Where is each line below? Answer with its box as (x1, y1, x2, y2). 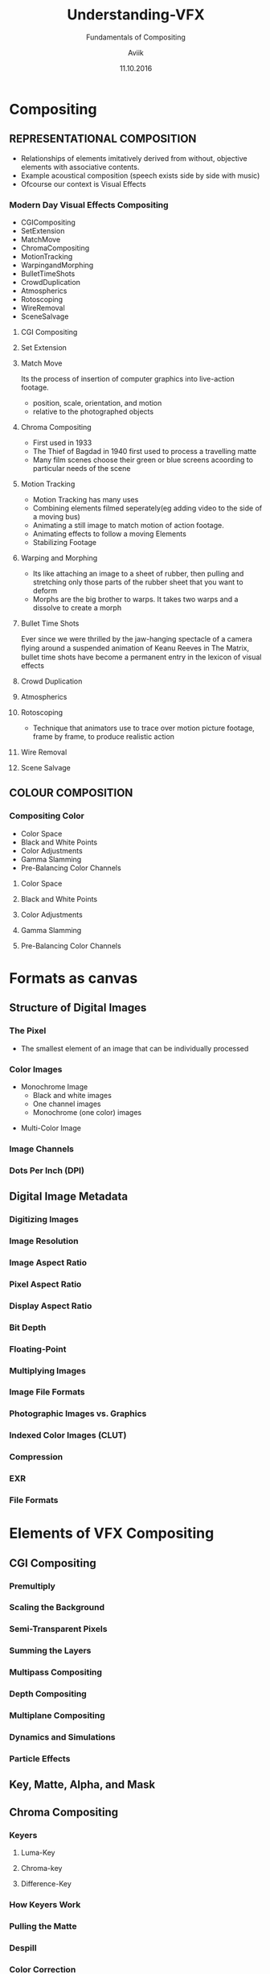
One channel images (32, 1099, 101, 1109)
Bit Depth (9, 1322, 47, 1333)
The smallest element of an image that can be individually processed (20, 1043, 249, 1053)
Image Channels (9, 1143, 75, 1154)
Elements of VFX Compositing (9, 1524, 215, 1542)
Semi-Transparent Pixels (9, 1624, 108, 1635)
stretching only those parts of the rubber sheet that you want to (32, 577, 243, 587)
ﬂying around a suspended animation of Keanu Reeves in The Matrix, (20, 643, 250, 653)
